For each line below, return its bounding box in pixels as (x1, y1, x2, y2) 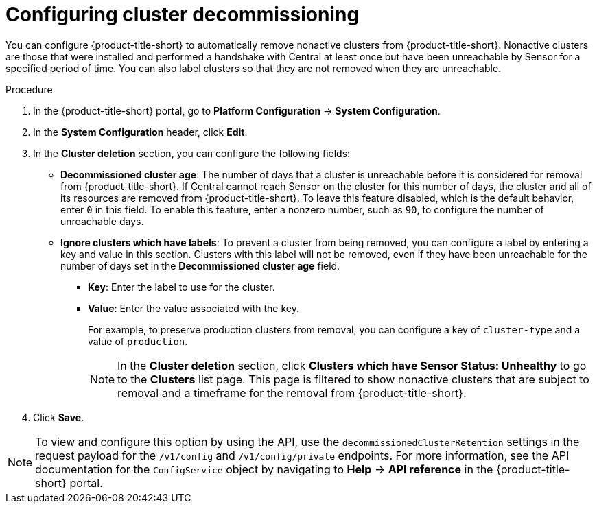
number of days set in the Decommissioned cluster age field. (60, 259, 340, 272)
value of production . (88, 335, 188, 347)
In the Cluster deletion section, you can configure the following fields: (33, 147, 351, 159)
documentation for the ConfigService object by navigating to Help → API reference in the (35, 462, 493, 476)
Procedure (5, 83, 53, 95)
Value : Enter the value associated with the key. (88, 302, 300, 314)
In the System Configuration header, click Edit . (33, 126, 248, 138)
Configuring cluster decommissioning (5, 3, 360, 26)
